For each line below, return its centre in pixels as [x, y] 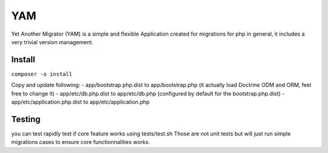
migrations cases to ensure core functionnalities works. [80, 142]
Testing [26, 119]
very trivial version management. [52, 42]
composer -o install [42, 74]
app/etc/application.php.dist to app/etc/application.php [80, 102]
